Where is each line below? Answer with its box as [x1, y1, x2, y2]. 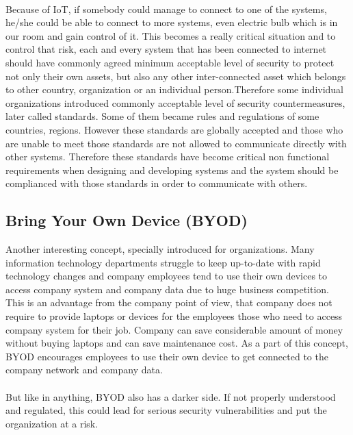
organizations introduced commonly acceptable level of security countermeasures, [5, 95, 345, 110]
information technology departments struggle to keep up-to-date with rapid [5, 255, 321, 269]
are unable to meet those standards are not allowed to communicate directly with [5, 136, 347, 150]
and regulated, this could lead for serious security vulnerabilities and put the [5, 403, 327, 417]
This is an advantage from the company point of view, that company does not [5, 295, 332, 310]
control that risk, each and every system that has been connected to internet [5, 42, 327, 56]
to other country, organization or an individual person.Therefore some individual [5, 82, 344, 97]
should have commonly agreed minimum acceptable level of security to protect [5, 55, 335, 69]
